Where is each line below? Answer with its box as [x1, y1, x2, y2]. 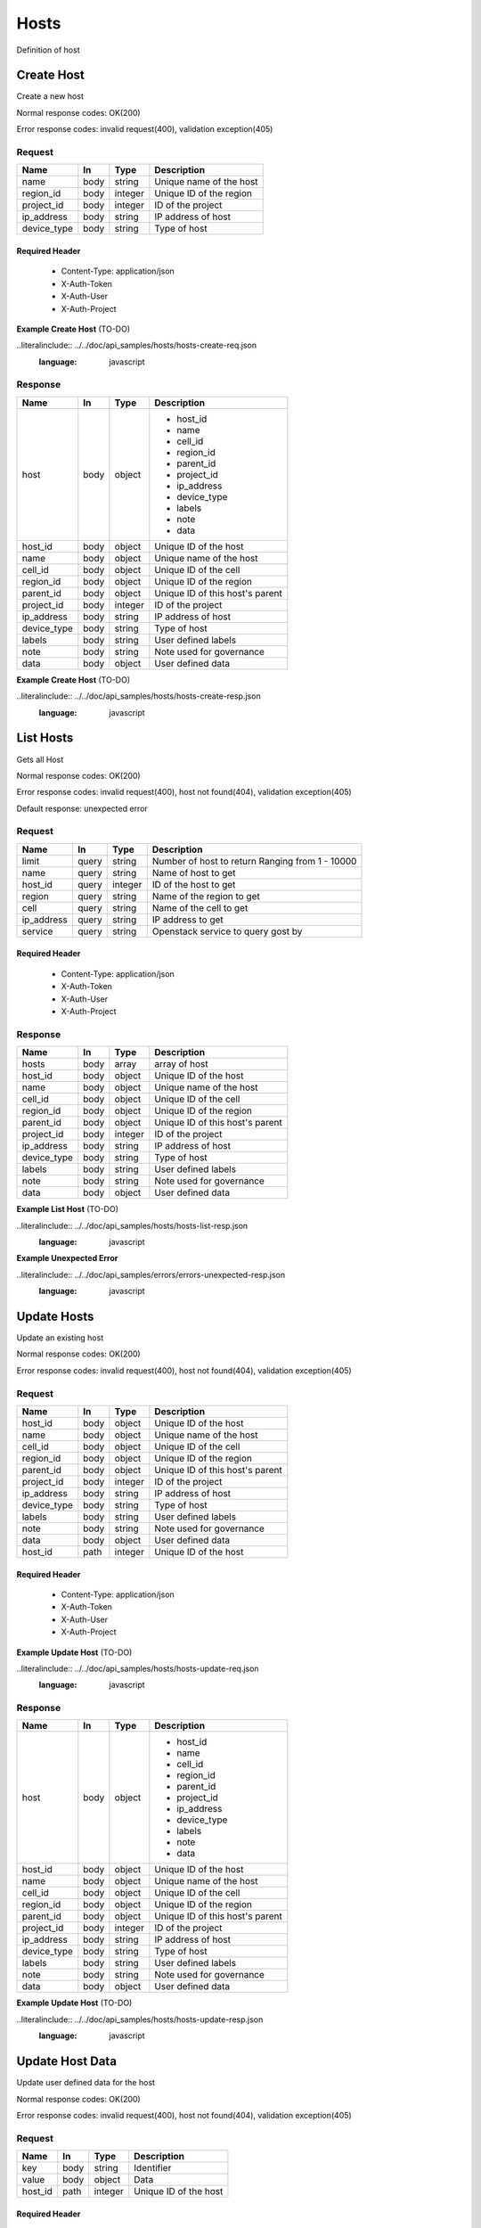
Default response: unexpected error [16, 803, 149, 814]
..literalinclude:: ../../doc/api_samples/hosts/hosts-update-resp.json [16, 2014, 264, 2025]
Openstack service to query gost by [151, 925, 303, 938]
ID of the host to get [151, 878, 236, 890]
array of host [154, 1058, 208, 1070]
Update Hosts [16, 1308, 94, 1323]
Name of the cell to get [151, 901, 249, 913]
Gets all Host [16, 754, 64, 765]
